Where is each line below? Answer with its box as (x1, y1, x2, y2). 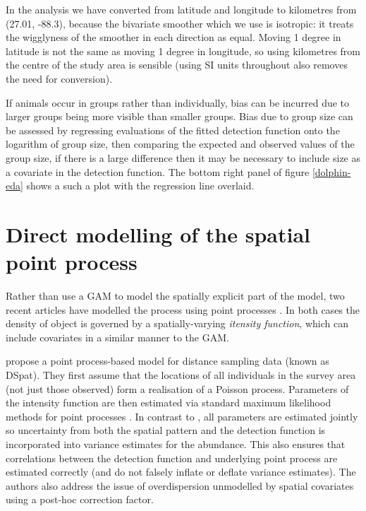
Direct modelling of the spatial (6, 219, 311, 248)
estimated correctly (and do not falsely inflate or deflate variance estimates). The (6, 464, 356, 479)
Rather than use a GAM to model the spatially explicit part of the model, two (6, 288, 345, 303)
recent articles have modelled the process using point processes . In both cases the (6, 302, 360, 317)
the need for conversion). (6, 71, 113, 86)
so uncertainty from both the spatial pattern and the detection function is (6, 423, 326, 437)
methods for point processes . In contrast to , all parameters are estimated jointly (6, 409, 358, 423)
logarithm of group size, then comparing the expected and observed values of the (6, 136, 355, 151)
